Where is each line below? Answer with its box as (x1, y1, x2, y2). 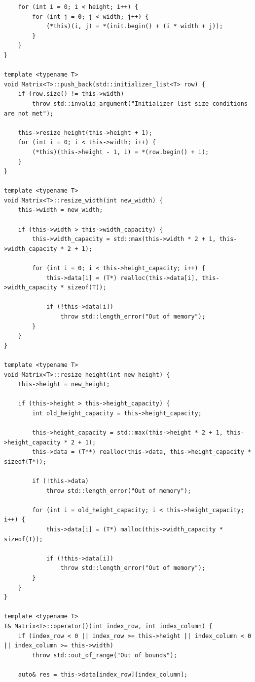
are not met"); (4, 110, 54, 117)
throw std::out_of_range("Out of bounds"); (32, 651, 177, 659)
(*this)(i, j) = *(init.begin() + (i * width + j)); (46, 23, 223, 30)
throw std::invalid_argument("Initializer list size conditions (32, 100, 248, 107)
